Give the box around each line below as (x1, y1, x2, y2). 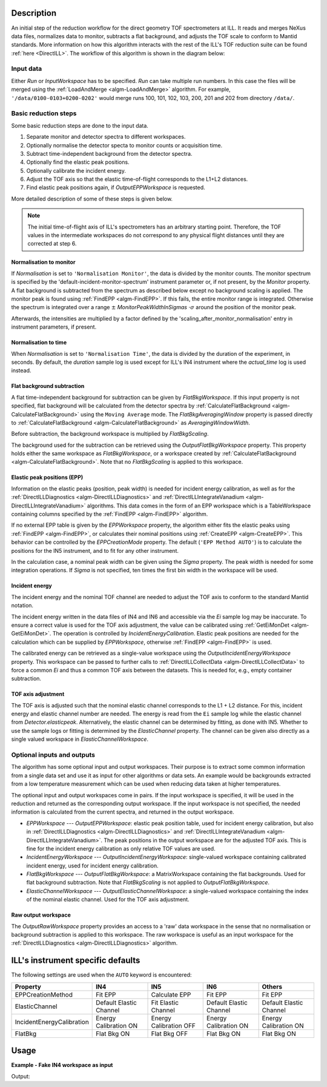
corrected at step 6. (27, 240, 77, 247)
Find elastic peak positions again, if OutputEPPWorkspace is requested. (26, 184, 205, 191)
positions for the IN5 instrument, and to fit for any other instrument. (11, 547, 179, 554)
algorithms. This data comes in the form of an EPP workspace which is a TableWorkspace (87, 502, 311, 509)
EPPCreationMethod (15, 990, 73, 998)
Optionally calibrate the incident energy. (26, 167, 127, 174)
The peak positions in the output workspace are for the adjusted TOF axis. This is (104, 837, 307, 844)
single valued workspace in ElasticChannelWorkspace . (11, 735, 148, 743)
